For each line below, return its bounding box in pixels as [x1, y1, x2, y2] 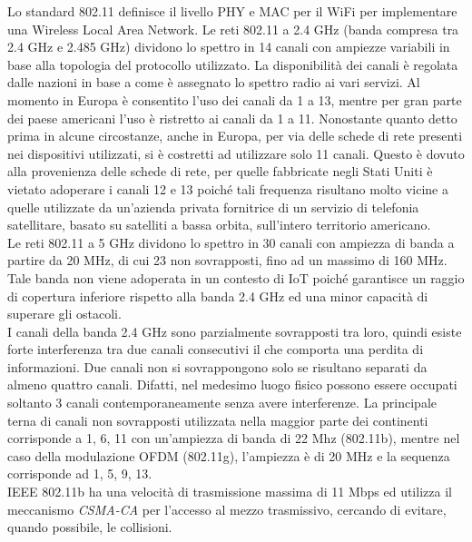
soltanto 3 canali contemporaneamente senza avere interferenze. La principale [7, 393, 438, 412]
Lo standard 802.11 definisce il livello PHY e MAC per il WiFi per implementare [7, 2, 457, 20]
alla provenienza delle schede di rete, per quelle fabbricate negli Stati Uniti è [7, 162, 433, 181]
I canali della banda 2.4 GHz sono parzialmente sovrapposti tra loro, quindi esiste [7, 321, 462, 340]
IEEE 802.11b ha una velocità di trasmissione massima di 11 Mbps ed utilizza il [7, 482, 452, 501]
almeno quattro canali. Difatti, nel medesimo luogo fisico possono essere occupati [7, 375, 457, 394]
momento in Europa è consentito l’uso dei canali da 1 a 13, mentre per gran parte [7, 90, 462, 109]
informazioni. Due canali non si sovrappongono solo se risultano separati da [7, 357, 428, 376]
